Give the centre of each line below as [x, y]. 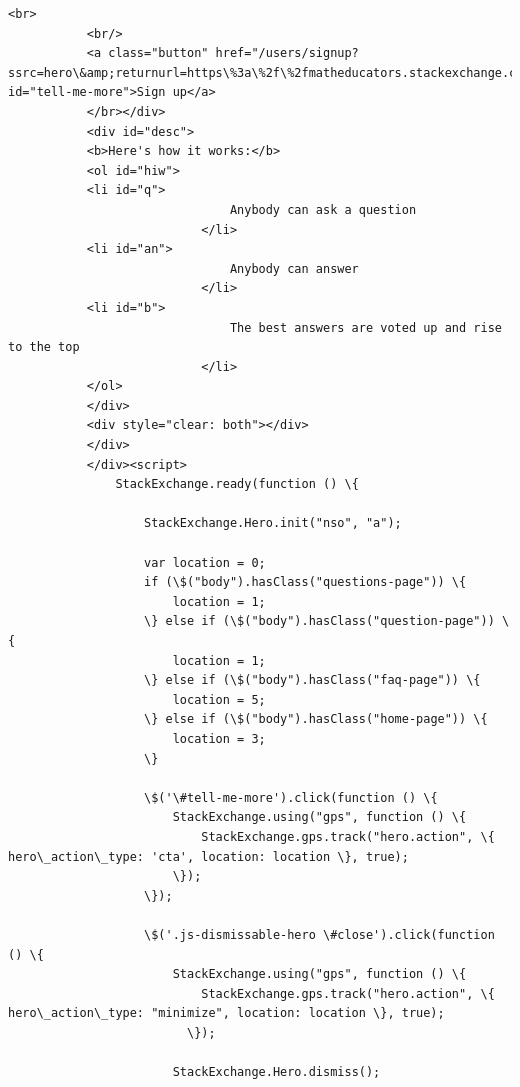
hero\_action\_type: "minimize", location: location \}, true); [226, 1013]
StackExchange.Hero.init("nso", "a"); [273, 523]
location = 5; [219, 699]
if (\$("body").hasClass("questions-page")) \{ [305, 582]
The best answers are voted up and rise [365, 327]
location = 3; [219, 738]
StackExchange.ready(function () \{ [237, 484]
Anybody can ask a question [323, 209]
